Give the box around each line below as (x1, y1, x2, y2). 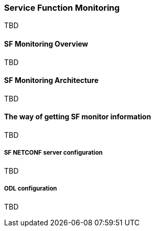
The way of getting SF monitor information (4, 112, 151, 121)
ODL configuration (4, 185, 57, 193)
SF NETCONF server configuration (4, 149, 103, 157)
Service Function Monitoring (4, 3, 120, 13)
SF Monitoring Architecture (4, 76, 99, 85)
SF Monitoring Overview (4, 39, 88, 48)
